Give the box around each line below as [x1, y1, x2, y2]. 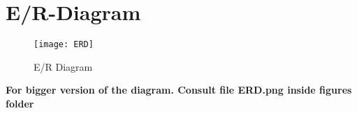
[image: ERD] [34, 40, 94, 50]
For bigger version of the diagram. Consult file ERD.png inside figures [6, 82, 352, 97]
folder [6, 96, 34, 110]
